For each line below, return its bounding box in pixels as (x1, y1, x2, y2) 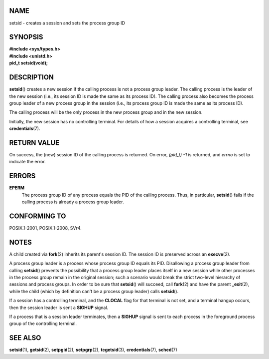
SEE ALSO (9, 334, 41, 342)
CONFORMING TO (9, 212, 66, 220)
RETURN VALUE (9, 138, 60, 147)
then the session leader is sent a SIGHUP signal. (9, 305, 109, 311)
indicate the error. (9, 159, 46, 165)
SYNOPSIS (9, 33, 43, 41)
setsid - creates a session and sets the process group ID (9, 20, 126, 26)
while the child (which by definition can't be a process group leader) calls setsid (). (9, 288, 179, 294)
